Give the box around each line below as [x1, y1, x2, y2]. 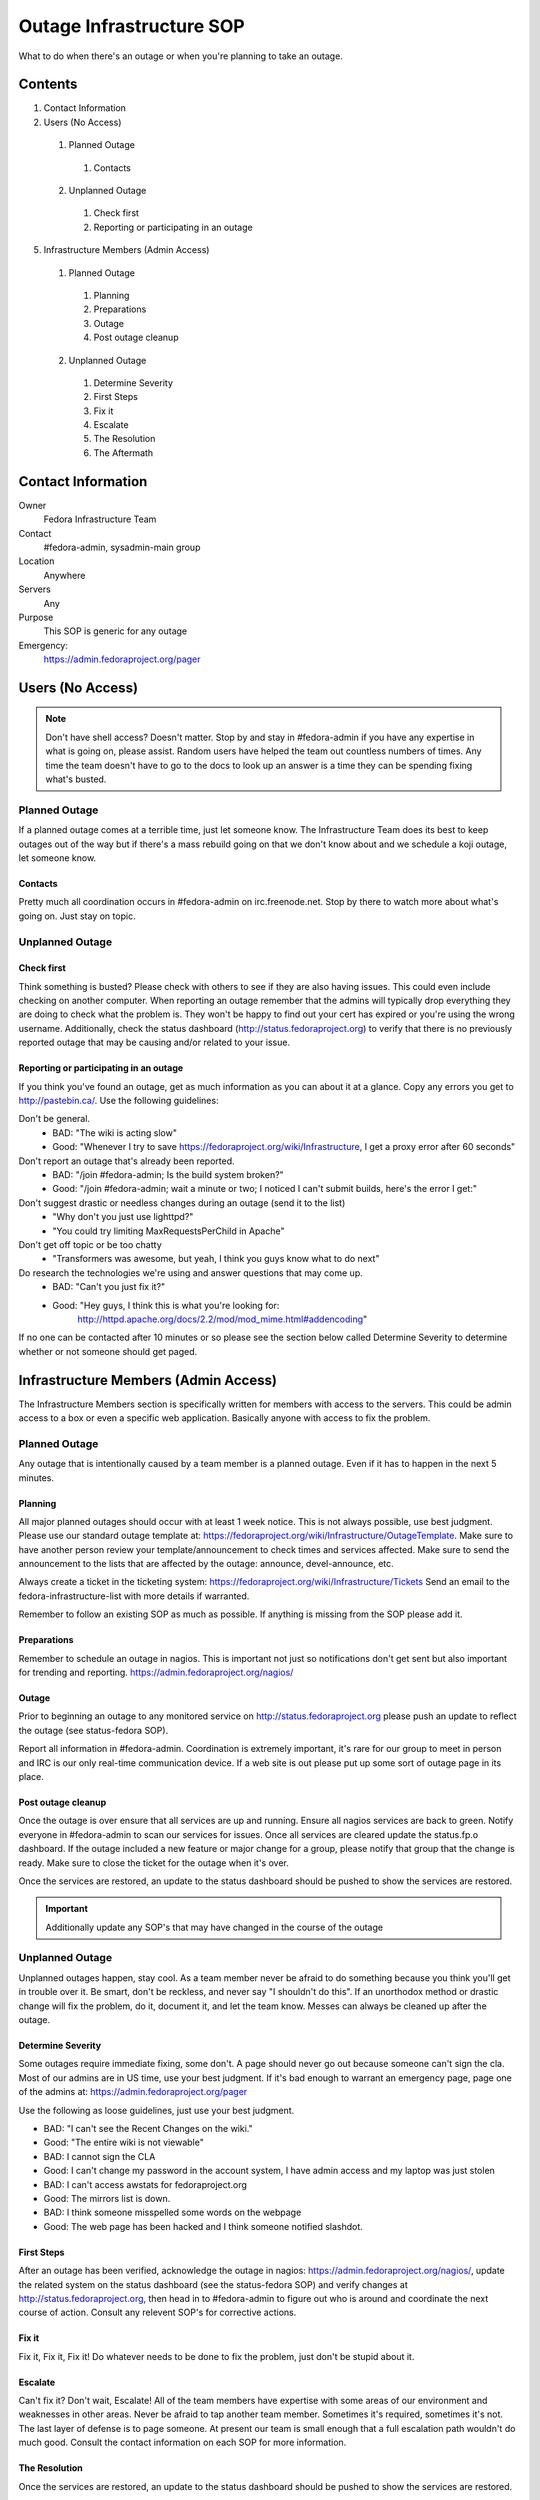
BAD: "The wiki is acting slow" [52, 1126, 177, 1139]
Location [18, 555, 55, 567]
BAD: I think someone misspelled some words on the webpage [43, 2206, 302, 2219]
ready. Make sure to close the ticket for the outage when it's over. [18, 1856, 289, 1869]
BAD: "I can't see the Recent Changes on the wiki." [43, 2122, 254, 2134]
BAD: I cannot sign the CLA [43, 2150, 156, 2162]
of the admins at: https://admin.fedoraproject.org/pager [18, 2086, 248, 2098]
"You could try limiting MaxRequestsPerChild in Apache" [52, 1225, 285, 1237]
